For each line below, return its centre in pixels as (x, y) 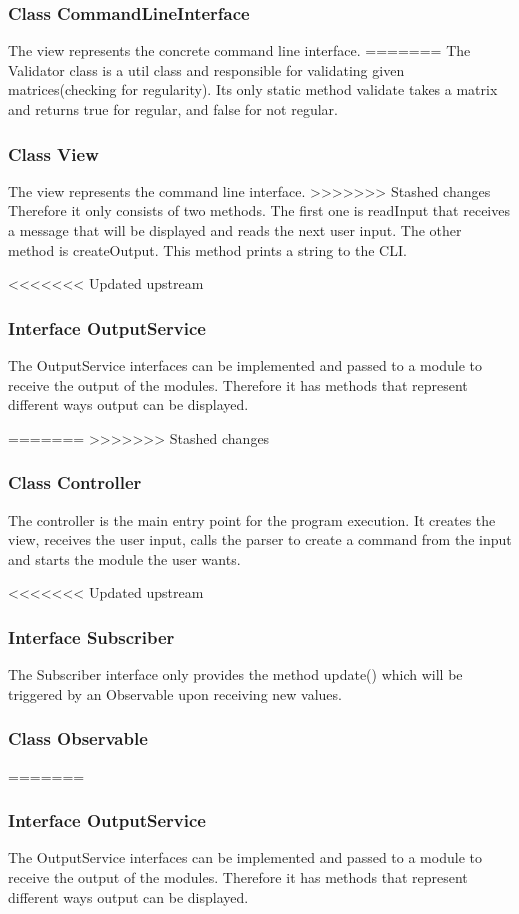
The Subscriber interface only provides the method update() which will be (235, 674)
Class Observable (78, 738)
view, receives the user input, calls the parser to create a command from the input (260, 539)
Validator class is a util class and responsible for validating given (206, 69)
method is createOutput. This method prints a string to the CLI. (207, 249)
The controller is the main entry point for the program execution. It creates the (252, 519)
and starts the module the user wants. (124, 558)
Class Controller (75, 482)
